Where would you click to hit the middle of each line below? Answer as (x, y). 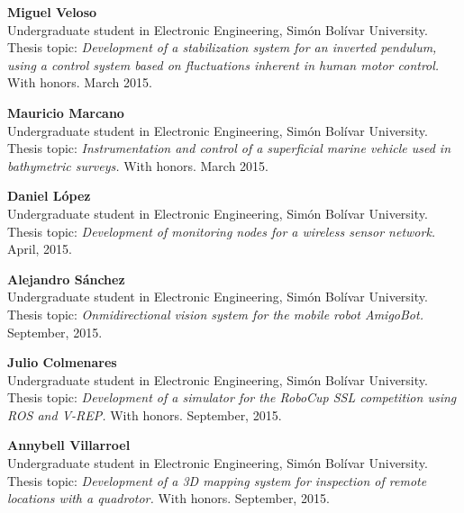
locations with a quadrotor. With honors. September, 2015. (168, 498)
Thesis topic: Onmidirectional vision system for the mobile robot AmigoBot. (215, 314)
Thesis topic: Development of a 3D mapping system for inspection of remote (217, 480)
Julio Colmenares (62, 362)
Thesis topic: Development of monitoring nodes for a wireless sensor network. (222, 231)
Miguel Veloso (52, 12)
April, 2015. (40, 249)
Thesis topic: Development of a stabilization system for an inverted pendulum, (222, 47)
